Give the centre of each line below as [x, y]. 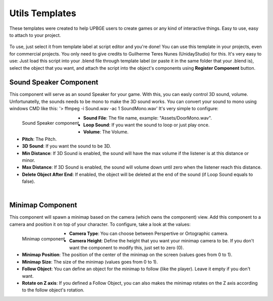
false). [29, 181]
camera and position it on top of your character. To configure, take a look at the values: [100, 224]
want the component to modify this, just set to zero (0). [126, 247]
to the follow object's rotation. [53, 290]
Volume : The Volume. [106, 132]
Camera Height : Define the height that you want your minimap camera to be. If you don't [162, 240]
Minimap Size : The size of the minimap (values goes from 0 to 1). [90, 262]
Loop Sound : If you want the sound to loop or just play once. [146, 125]
